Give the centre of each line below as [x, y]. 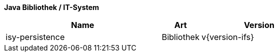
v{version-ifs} [228, 37]
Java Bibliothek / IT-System [52, 7]
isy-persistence [35, 37]
